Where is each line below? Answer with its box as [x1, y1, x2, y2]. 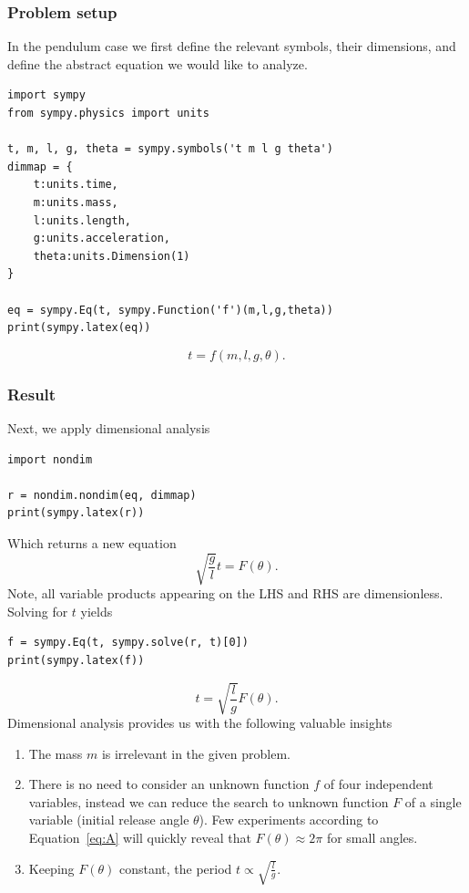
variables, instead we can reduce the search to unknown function [28, 792, 389, 811]
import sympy [7, 88, 86, 102]
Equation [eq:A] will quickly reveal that [28, 827, 251, 846]
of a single [404, 792, 462, 811]
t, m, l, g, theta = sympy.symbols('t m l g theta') [7, 142, 333, 156]
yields [80, 601, 113, 620]
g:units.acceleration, [33, 232, 170, 245]
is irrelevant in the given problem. [101, 743, 291, 763]
